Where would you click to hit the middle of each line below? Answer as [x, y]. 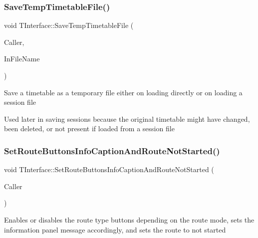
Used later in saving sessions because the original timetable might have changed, [127, 119]
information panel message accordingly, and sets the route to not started [115, 229]
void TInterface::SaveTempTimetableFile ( [69, 25]
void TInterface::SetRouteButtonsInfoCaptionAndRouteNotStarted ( [109, 169]
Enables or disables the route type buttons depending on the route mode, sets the [129, 219]
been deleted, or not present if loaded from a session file [89, 128]
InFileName [22, 59]
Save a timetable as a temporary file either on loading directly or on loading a [123, 92]
